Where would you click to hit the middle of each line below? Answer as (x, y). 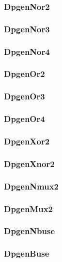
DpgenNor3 (27, 29)
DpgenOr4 (24, 119)
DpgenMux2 (29, 208)
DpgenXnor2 (29, 163)
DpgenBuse (27, 253)
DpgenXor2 (27, 141)
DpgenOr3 (24, 96)
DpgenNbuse (30, 231)
